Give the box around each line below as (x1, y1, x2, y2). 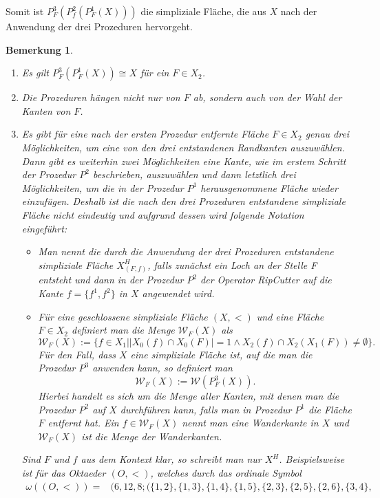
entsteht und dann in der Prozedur (38, 272, 184, 287)
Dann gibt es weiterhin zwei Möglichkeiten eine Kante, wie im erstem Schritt (21, 153, 346, 168)
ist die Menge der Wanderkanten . (81, 429, 222, 443)
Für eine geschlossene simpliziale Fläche (38, 309, 208, 323)
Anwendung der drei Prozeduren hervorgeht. (6, 19, 193, 33)
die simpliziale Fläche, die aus (140, 4, 266, 18)
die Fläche (308, 402, 352, 416)
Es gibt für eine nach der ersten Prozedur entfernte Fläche (21, 127, 269, 141)
